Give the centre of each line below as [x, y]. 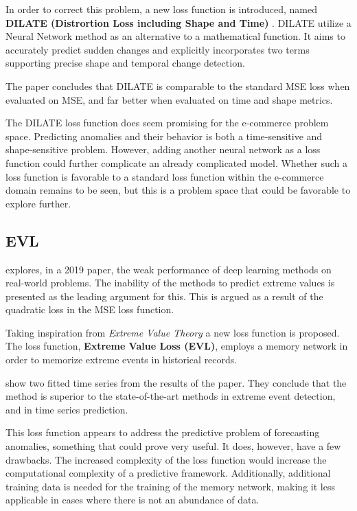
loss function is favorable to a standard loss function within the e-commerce [165, 176]
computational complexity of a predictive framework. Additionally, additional [168, 473]
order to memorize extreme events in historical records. [122, 360]
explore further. [38, 203]
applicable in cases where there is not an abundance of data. [133, 500]
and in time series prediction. [67, 409]
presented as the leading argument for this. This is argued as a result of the [164, 296]
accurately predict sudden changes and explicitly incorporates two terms [158, 49]
